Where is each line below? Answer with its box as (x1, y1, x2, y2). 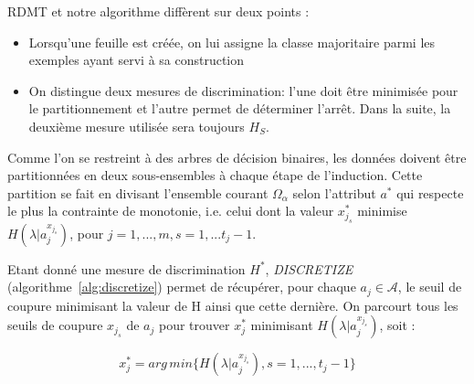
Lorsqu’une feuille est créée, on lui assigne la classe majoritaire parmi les (28, 32, 436, 51)
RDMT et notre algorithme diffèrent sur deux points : (7, 2, 310, 20)
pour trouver (158, 315, 230, 335)
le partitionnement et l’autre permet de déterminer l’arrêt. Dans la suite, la (28, 99, 451, 118)
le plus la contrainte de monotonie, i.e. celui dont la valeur (7, 201, 334, 220)
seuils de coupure (7, 315, 103, 335)
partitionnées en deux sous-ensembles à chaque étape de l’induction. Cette (7, 165, 423, 185)
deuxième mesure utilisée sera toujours (28, 116, 245, 135)
